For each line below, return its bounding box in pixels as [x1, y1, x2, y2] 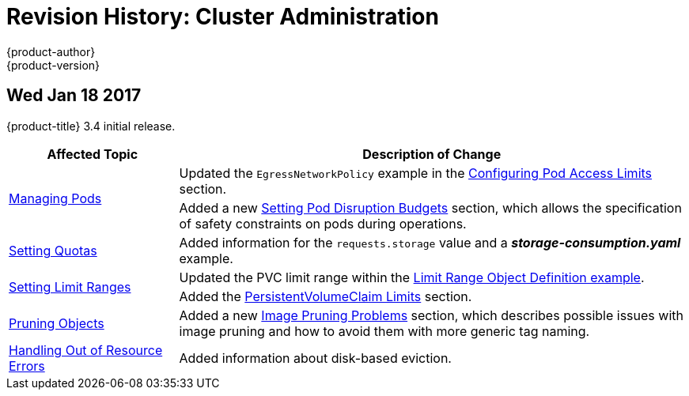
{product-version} [6, 58, 100, 72]
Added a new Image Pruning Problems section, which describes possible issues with [179, 307, 683, 323]
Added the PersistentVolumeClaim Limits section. [179, 288, 472, 304]
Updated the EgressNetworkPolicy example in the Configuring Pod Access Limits [179, 164, 653, 181]
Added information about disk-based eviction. [179, 349, 452, 366]
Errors [9, 357, 45, 374]
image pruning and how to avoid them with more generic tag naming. [179, 322, 590, 339]
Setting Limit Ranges [9, 278, 131, 295]
